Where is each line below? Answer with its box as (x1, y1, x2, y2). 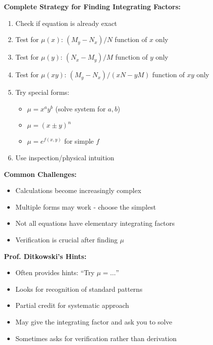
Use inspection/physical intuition (15, 152, 114, 162)
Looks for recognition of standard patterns (15, 283, 143, 294)
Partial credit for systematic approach (15, 300, 129, 310)
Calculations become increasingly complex (15, 185, 142, 195)
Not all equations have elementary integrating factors (15, 218, 175, 228)
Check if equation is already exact (15, 18, 117, 28)
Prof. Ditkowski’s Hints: (4, 251, 86, 261)
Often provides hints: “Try (15, 267, 95, 278)
